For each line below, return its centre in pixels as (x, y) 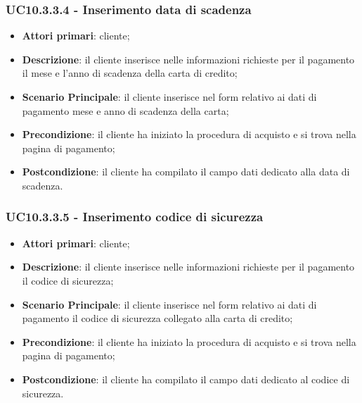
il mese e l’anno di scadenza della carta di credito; (130, 73)
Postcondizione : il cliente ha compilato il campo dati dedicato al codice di (186, 379)
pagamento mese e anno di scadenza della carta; (125, 110)
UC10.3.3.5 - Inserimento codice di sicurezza (135, 217)
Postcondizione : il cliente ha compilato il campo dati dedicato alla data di (186, 172)
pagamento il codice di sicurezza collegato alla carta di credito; (157, 318)
